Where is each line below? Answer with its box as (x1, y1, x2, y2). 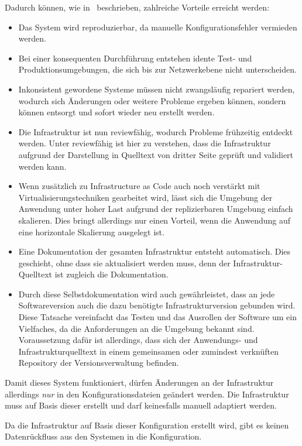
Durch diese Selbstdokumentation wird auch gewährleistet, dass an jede (18, 287, 275, 300)
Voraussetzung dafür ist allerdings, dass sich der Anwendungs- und (18, 334, 258, 346)
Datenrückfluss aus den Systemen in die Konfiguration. (5, 430, 202, 442)
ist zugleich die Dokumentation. (54, 268, 169, 280)
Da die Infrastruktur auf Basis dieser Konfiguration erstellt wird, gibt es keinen (5, 418, 289, 431)
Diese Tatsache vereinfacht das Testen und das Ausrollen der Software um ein (18, 311, 297, 323)
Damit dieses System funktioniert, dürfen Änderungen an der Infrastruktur (5, 376, 274, 389)
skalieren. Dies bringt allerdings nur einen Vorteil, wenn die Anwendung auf (18, 214, 291, 226)
